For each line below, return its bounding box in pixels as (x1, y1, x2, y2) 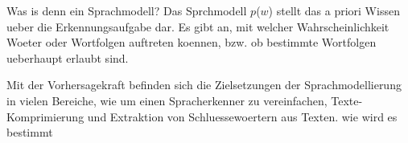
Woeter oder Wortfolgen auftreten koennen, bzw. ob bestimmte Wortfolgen (6, 34, 377, 51)
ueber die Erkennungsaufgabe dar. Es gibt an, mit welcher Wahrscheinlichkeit (6, 18, 389, 35)
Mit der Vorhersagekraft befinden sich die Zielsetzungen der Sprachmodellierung (6, 76, 402, 93)
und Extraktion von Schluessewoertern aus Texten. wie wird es (87, 108, 398, 125)
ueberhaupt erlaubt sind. (6, 49, 129, 66)
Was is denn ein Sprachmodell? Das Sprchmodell (6, 2, 247, 18)
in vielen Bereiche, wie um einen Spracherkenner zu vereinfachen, (6, 92, 328, 108)
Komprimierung (6, 108, 84, 125)
